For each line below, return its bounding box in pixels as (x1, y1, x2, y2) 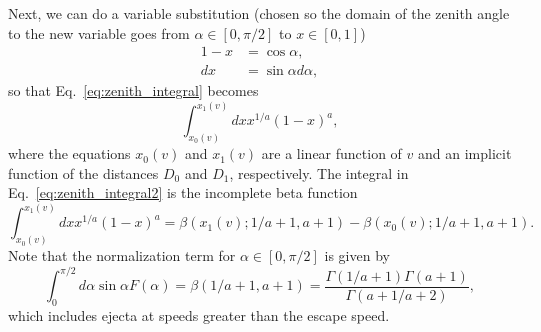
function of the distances (8, 162, 159, 183)
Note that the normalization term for (8, 245, 236, 266)
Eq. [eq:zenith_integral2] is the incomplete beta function (8, 182, 358, 203)
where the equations (8, 143, 131, 164)
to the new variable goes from (8, 22, 190, 43)
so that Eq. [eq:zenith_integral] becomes (8, 80, 259, 101)
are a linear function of (261, 143, 402, 164)
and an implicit (418, 143, 512, 164)
